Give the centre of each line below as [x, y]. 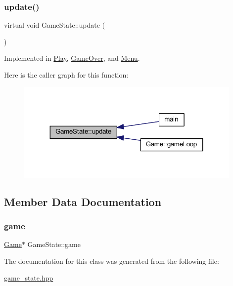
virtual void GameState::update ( [54, 25]
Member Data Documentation [83, 201]
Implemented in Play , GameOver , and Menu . [72, 58]
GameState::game [54, 244]
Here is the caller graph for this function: [66, 75]
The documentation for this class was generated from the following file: [112, 261]
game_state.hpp [29, 277]
